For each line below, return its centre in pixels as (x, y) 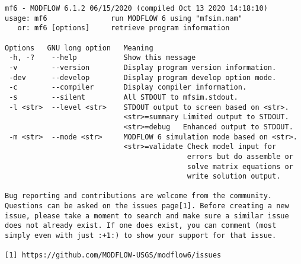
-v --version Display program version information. (143, 67)
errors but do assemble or (240, 156)
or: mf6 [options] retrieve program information (124, 28)
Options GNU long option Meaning (79, 48)
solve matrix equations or (240, 166)
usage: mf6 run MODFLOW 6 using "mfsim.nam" (124, 18)
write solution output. (234, 176)
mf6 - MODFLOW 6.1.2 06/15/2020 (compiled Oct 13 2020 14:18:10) (136, 8)
